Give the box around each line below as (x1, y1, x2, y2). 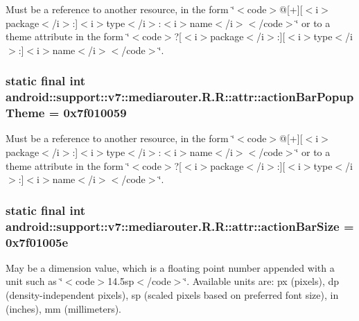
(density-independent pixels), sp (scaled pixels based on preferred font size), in (6, 288, 339, 302)
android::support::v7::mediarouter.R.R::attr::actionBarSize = (6, 217, 354, 234)
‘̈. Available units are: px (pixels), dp (184, 274, 340, 288)
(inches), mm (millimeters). (6, 301, 122, 315)
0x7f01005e (6, 233, 69, 250)
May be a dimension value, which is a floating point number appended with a (6, 260, 335, 275)
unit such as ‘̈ (6, 274, 63, 288)
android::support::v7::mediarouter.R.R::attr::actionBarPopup (6, 88, 354, 105)
